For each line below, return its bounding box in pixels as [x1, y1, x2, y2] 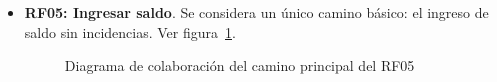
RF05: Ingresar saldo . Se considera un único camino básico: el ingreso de [24, 2, 489, 22]
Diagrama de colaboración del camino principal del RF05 [64, 55, 415, 76]
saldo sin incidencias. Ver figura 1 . [24, 21, 236, 42]
